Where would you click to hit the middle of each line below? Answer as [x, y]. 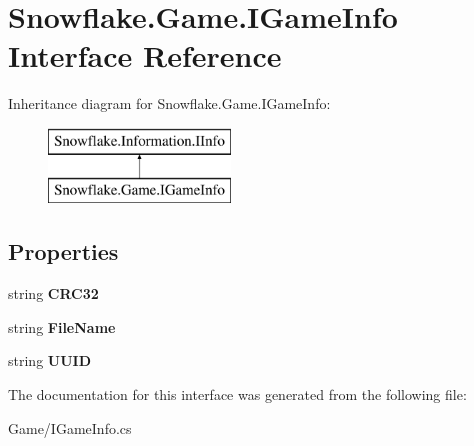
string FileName [62, 326]
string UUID [50, 360]
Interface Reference [145, 55]
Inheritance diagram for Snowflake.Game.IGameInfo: [169, 103]
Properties [63, 251]
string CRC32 [53, 293]
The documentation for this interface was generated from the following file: [237, 394]
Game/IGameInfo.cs [70, 427]
